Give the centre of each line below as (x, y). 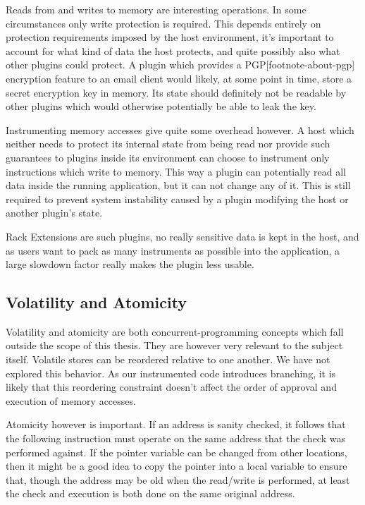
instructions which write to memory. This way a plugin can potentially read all (176, 171)
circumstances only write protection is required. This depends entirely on (163, 23)
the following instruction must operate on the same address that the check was (175, 438)
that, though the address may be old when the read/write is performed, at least (178, 479)
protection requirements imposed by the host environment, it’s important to (170, 37)
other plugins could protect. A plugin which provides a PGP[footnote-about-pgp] (180, 65)
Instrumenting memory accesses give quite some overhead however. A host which (180, 129)
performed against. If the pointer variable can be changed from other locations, (177, 452)
